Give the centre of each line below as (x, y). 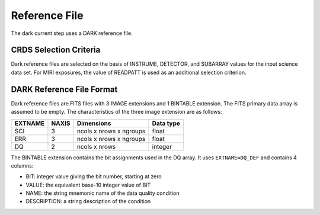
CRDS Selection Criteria (56, 50)
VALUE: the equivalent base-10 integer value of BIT (88, 185)
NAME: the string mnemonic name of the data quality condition (103, 193)
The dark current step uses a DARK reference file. (72, 33)
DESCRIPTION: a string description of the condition (88, 201)
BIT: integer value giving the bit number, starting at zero (94, 177)
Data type (166, 123)
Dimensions (94, 123)
